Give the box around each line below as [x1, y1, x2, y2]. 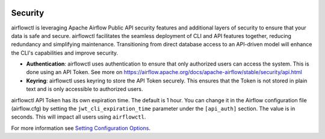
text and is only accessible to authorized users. [26, 85, 143, 93]
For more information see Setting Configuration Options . [11, 124, 150, 132]
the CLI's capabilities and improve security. [11, 49, 119, 57]
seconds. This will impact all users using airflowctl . [11, 113, 146, 120]
